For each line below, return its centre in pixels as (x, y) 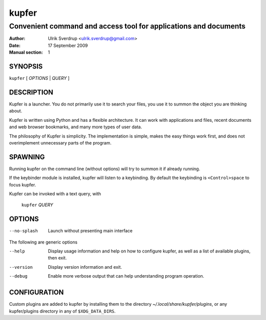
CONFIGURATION (36, 293)
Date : (15, 45)
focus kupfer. (23, 184)
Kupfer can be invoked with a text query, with (55, 194)
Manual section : (26, 52)
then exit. (57, 258)
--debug (18, 276)
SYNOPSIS (26, 66)
